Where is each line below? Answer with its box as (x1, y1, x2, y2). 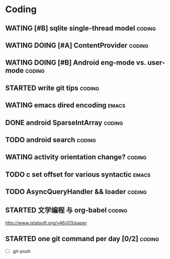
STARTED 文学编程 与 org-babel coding (5, 206, 128, 215)
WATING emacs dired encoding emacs (5, 101, 126, 110)
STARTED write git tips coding (5, 83, 99, 92)
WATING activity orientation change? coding (5, 153, 147, 161)
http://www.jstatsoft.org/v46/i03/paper (5, 220, 88, 226)
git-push (12, 248, 31, 254)
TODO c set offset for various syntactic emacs (5, 170, 151, 179)
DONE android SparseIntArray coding (5, 118, 123, 127)
